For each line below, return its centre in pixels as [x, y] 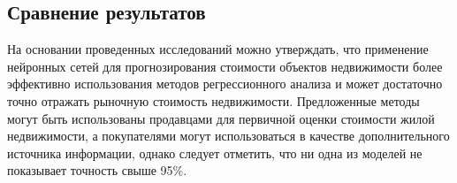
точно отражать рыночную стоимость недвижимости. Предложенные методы [213, 100]
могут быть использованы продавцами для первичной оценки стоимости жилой [221, 118]
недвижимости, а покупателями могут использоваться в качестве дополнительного [228, 136]
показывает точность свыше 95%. [97, 170]
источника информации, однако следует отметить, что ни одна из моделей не [215, 152]
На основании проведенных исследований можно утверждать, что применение [218, 49]
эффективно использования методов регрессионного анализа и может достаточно [225, 84]
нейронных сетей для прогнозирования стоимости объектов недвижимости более [225, 66]
